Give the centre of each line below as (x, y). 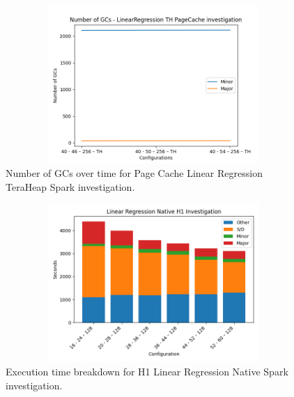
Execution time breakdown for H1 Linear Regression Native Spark (147, 371)
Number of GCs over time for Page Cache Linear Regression (134, 173)
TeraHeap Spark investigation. (70, 186)
